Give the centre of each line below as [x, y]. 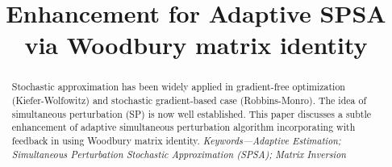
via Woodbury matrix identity [196, 45]
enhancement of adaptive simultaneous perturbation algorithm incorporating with [183, 127]
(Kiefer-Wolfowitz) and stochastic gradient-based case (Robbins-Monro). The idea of [189, 100]
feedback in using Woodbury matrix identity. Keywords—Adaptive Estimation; [176, 140]
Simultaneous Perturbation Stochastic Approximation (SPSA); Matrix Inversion [179, 154]
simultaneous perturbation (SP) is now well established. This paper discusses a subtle [192, 113]
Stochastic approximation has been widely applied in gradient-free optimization [178, 87]
